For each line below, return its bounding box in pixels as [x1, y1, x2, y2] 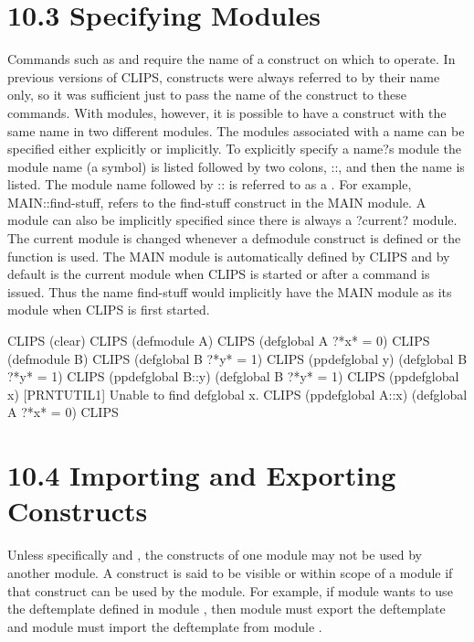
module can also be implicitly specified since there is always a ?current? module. [7, 210, 458, 230]
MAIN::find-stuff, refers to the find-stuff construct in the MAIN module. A [7, 192, 427, 211]
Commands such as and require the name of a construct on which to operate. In [7, 49, 456, 69]
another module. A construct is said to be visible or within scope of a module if [7, 562, 453, 582]
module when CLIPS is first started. [7, 300, 210, 319]
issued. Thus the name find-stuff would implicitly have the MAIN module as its [7, 282, 452, 301]
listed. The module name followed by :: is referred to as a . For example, [7, 175, 412, 194]
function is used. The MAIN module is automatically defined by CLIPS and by [7, 246, 450, 265]
